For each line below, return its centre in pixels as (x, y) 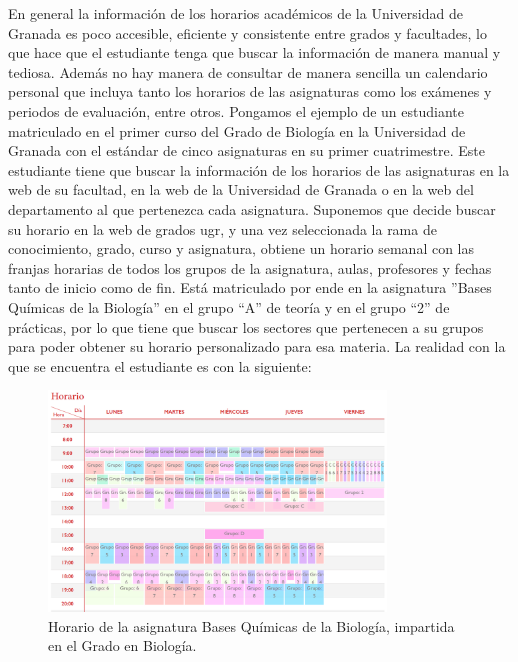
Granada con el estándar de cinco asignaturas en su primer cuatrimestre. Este (247, 150)
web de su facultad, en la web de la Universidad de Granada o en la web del (241, 189)
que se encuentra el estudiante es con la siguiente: (160, 365)
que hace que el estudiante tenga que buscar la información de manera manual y (254, 52)
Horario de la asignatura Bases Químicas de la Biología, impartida (251, 625)
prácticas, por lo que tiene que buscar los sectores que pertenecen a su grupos (246, 326)
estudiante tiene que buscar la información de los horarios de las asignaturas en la (259, 169)
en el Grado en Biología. (122, 645)
